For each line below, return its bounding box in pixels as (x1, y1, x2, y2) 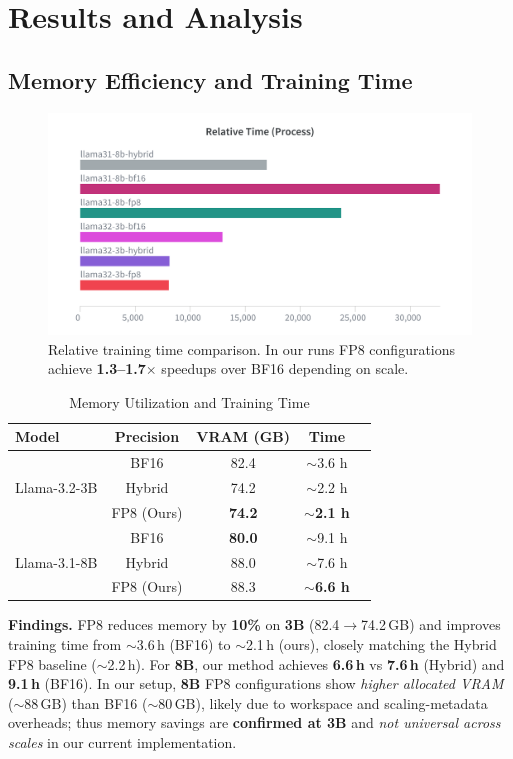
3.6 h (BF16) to (136, 634, 231, 655)
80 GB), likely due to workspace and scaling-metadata (158, 692, 488, 713)
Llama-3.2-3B (15, 476, 98, 497)
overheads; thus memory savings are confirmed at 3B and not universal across (8, 712, 501, 733)
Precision (114, 426, 180, 447)
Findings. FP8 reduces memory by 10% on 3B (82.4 (8, 614, 340, 635)
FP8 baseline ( (8, 653, 97, 674)
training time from (8, 634, 122, 655)
